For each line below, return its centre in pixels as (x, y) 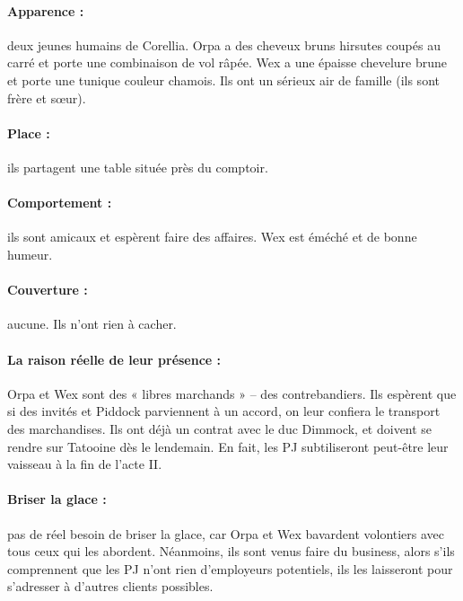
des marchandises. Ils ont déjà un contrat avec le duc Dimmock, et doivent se (220, 428)
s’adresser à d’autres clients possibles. (110, 586)
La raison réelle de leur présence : (114, 359)
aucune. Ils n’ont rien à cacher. (92, 324)
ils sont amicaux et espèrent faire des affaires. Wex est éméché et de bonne (212, 237)
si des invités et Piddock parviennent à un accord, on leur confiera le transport (224, 411)
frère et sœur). (47, 97)
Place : (29, 133)
